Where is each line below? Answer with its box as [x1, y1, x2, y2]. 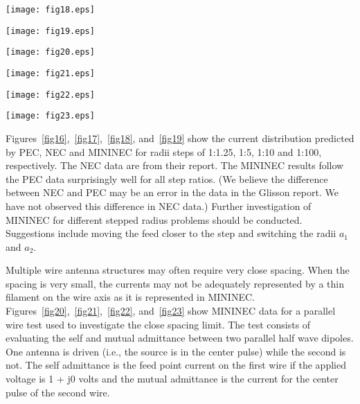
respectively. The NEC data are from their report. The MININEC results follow [6, 158, 344, 173]
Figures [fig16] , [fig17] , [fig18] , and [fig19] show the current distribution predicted [6, 130, 354, 145]
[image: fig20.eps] [6, 47, 95, 58]
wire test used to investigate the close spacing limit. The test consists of [6, 317, 311, 331]
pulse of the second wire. [6, 385, 110, 399]
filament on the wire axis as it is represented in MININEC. [6, 290, 255, 304]
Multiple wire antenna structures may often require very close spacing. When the [6, 263, 350, 277]
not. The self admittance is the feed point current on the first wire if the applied [6, 358, 346, 372]
